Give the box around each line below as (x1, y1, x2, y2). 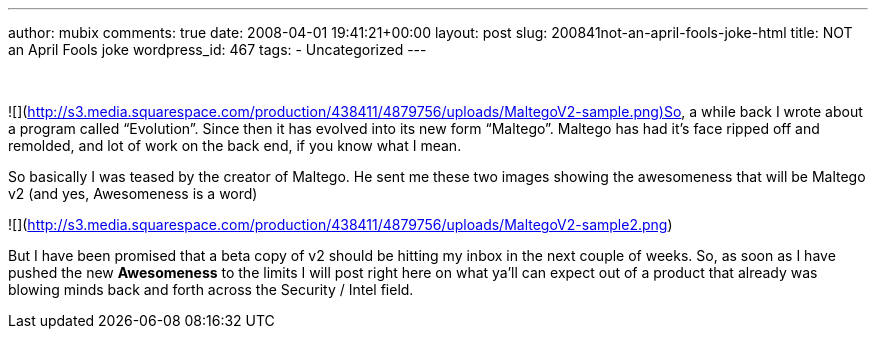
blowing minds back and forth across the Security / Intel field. (8, 281, 414, 298)
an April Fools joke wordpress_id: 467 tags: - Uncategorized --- (8, 41, 427, 58)
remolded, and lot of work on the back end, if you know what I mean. (8, 137, 462, 154)
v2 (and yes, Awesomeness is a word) (8, 185, 258, 202)
